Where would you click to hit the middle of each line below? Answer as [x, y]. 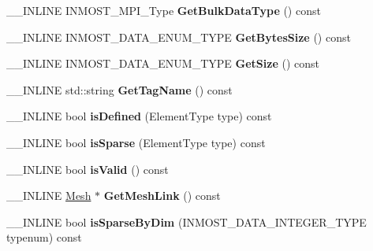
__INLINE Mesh [49, 196]
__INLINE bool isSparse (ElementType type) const [136, 142]
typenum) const [44, 237]
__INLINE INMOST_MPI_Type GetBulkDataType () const [164, 10]
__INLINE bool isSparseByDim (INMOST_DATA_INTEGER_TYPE [186, 221]
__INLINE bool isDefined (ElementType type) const [139, 116]
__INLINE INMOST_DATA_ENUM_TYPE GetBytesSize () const [179, 37]
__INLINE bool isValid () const [88, 169]
